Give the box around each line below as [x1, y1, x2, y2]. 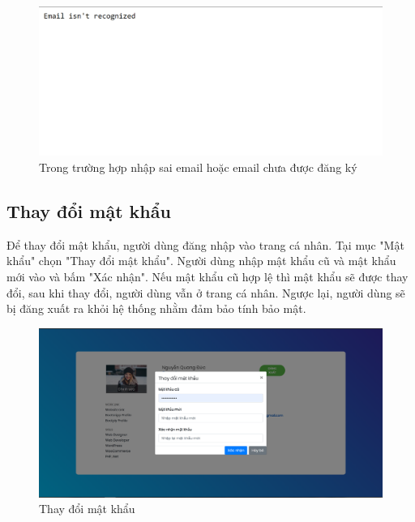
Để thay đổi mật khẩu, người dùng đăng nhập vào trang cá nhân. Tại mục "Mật [6, 236, 404, 253]
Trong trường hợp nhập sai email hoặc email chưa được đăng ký [39, 159, 357, 176]
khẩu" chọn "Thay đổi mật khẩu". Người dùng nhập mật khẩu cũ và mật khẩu [6, 252, 396, 269]
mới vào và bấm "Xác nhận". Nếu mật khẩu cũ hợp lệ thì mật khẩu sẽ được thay [6, 268, 409, 285]
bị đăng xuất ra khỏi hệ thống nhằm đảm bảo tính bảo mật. [6, 300, 306, 317]
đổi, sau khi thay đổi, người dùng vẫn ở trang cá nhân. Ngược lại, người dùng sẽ [6, 284, 405, 301]
